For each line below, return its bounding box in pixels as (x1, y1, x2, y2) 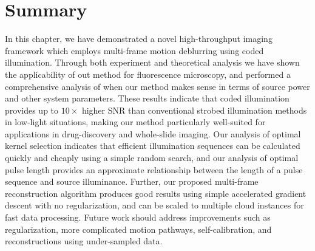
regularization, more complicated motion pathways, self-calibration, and (5, 222, 272, 235)
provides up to (5, 103, 59, 116)
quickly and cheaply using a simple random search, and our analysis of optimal (5, 151, 299, 164)
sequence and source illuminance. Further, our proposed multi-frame (5, 175, 259, 188)
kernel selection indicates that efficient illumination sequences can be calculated (5, 139, 300, 152)
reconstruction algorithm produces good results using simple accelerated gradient (5, 187, 307, 199)
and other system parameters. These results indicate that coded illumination (5, 92, 290, 105)
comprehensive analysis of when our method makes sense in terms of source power (5, 80, 310, 92)
